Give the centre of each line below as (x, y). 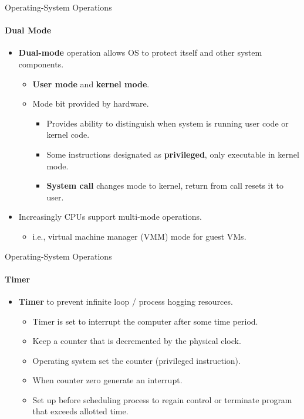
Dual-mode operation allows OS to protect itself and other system (140, 52)
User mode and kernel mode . (91, 84)
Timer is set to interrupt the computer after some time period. (145, 321)
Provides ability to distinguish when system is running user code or (168, 123)
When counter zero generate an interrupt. (107, 380)
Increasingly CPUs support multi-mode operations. (110, 217)
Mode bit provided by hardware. (91, 103)
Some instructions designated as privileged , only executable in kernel (173, 154)
